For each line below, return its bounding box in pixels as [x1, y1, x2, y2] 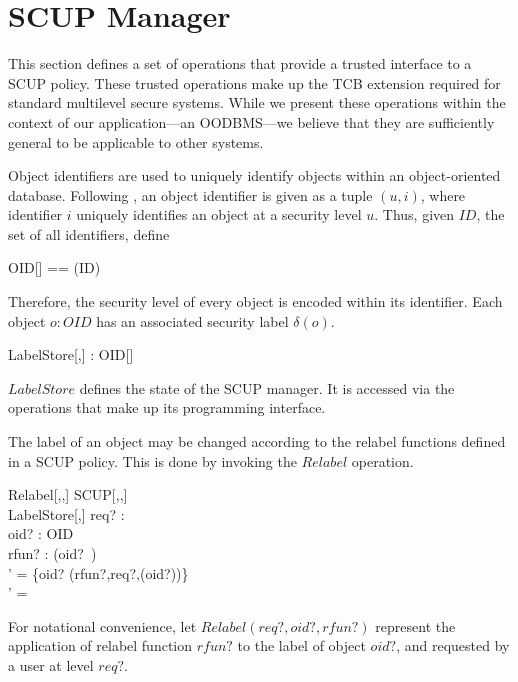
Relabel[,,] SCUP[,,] [8, 484, 128, 505]
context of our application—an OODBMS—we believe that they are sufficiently [8, 111, 495, 132]
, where [420, 184, 466, 205]
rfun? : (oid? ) [8, 543, 97, 563]
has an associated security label [96, 310, 289, 331]
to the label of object [237, 635, 366, 656]
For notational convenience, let [8, 615, 197, 636]
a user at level [8, 654, 94, 675]
